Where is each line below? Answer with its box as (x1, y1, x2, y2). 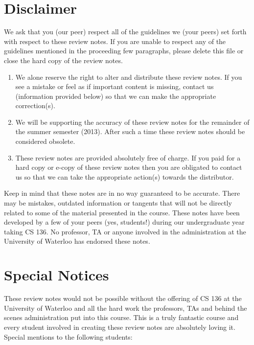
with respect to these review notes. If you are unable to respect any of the (4, 36, 226, 46)
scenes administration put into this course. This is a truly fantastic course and (4, 312, 239, 322)
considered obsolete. (15, 136, 75, 146)
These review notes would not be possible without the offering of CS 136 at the (4, 293, 242, 303)
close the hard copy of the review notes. (4, 55, 123, 65)
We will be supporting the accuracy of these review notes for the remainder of (15, 116, 250, 127)
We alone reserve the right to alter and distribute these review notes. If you (15, 71, 242, 82)
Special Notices (4, 265, 109, 285)
